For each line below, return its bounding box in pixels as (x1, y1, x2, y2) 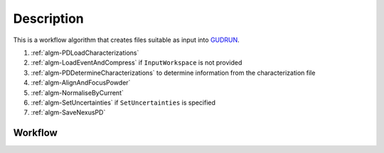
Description (13, 11, 85, 26)
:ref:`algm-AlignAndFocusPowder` (31, 78, 131, 87)
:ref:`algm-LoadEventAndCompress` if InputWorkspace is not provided (31, 58, 242, 67)
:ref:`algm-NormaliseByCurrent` (31, 88, 124, 97)
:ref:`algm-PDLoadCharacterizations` (31, 48, 139, 57)
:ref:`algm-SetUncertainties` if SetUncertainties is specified (31, 98, 216, 107)
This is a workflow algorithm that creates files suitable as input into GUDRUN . (13, 36, 240, 44)
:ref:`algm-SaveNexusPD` (31, 108, 106, 117)
